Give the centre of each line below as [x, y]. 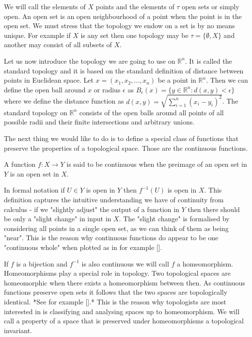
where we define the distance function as [64, 101]
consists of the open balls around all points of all [151, 112]
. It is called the [208, 61]
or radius [107, 89]
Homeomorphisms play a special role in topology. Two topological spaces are [117, 273]
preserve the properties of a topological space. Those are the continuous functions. [126, 148]
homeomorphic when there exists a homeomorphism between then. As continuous [125, 282]
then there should [214, 209]
